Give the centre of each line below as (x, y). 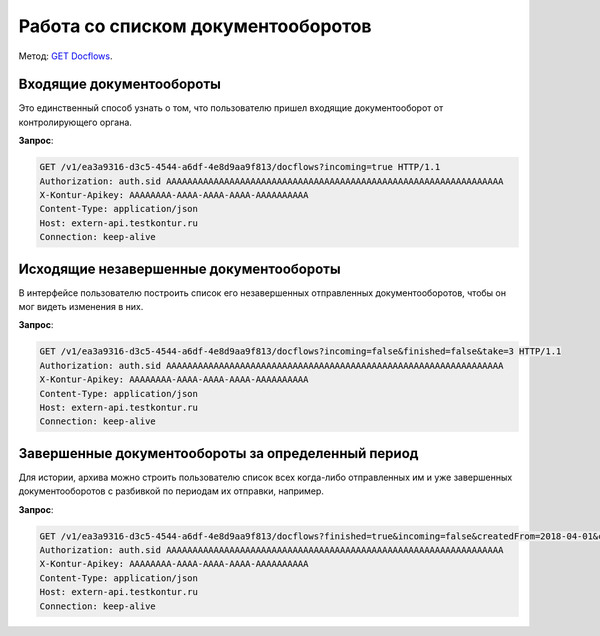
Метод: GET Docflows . (66, 56)
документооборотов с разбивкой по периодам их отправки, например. (171, 491)
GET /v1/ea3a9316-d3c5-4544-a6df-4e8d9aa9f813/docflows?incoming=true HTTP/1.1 (240, 167)
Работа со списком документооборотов (195, 26)
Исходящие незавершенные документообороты (179, 268)
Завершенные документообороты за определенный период (218, 453)
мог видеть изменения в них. (81, 307)
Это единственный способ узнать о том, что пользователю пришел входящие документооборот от (231, 108)
